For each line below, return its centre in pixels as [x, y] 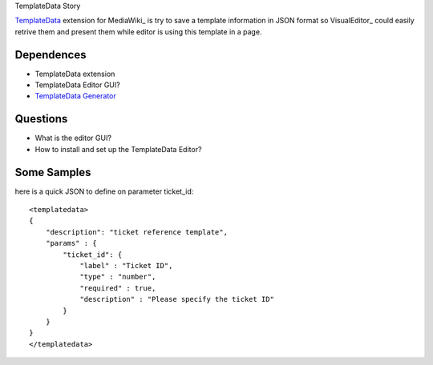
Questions [41, 119]
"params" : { [71, 243]
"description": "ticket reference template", [137, 232]
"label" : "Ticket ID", [126, 266]
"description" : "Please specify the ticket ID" [177, 299]
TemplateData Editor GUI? [77, 85]
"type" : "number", [118, 277]
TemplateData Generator [75, 96]
